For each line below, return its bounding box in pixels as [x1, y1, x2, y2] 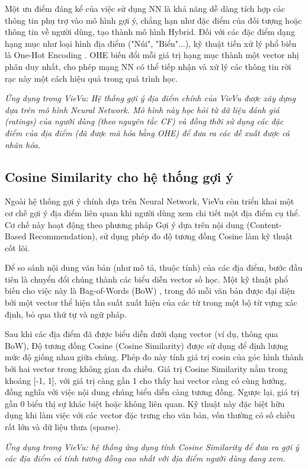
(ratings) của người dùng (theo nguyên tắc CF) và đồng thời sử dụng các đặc [5, 115, 284, 127]
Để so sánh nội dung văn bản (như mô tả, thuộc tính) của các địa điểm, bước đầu [5, 261, 303, 274]
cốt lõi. [5, 241, 30, 254]
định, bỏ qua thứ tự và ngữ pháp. [5, 307, 127, 320]
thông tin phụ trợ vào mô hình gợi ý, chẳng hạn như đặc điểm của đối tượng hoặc [5, 14, 302, 26]
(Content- [246, 218, 282, 230]
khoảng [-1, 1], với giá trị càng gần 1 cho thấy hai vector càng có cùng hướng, [5, 374, 287, 386]
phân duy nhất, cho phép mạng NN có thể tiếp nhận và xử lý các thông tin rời [5, 60, 291, 72]
